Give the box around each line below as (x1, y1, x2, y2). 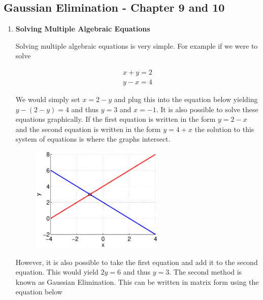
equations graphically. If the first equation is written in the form (15, 114, 216, 124)
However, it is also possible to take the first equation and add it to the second (15, 256, 258, 267)
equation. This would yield (15, 266, 98, 277)
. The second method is (169, 266, 242, 277)
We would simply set (15, 94, 80, 105)
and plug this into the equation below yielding (114, 94, 258, 105)
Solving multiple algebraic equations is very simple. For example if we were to (15, 40, 258, 51)
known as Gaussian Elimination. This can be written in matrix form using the (15, 276, 259, 287)
